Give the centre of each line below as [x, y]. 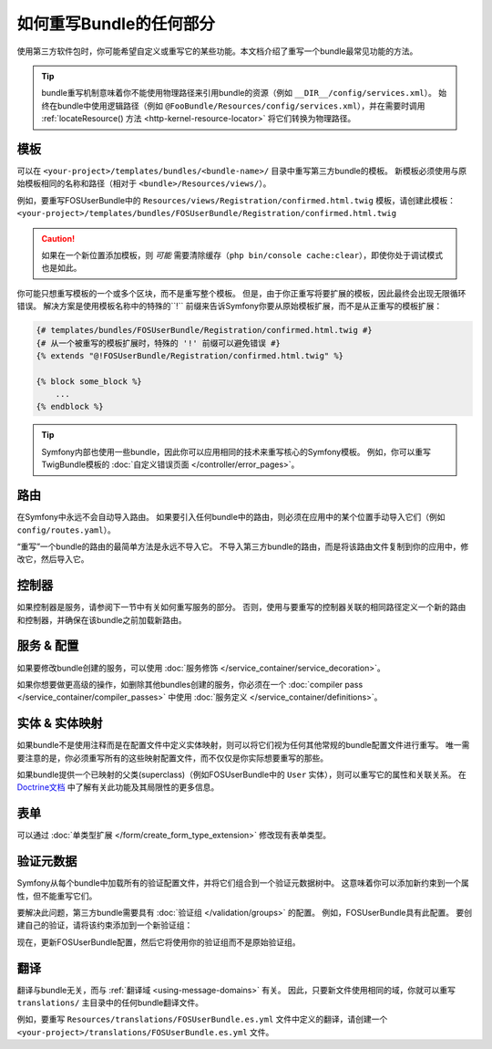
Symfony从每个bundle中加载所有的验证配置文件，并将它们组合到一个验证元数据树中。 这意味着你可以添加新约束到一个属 [243, 883]
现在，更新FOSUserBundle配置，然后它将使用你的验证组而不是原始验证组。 [159, 942]
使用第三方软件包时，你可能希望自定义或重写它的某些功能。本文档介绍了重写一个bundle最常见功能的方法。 [217, 51]
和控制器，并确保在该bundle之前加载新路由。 [102, 619]
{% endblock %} [70, 407]
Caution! [58, 238]
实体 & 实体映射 [60, 724]
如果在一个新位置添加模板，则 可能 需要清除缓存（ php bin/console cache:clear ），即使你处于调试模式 [242, 254]
